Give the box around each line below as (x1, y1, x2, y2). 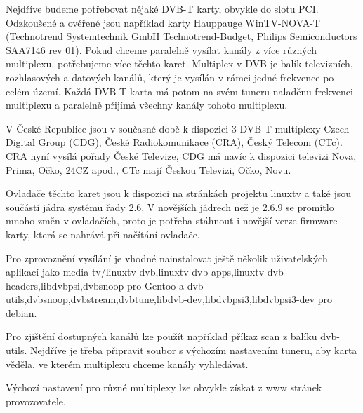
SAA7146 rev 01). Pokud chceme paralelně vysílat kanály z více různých (6, 42, 317, 57)
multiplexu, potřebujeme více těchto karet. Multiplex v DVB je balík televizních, (6, 56, 353, 71)
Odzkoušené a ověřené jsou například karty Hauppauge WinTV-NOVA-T (6, 15, 320, 29)
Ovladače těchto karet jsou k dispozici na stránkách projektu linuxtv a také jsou (6, 186, 352, 201)
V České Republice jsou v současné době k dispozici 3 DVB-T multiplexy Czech (6, 121, 350, 135)
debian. (6, 305, 37, 320)
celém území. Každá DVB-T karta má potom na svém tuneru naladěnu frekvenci (6, 83, 353, 98)
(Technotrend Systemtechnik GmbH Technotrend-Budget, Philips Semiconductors (6, 29, 357, 43)
